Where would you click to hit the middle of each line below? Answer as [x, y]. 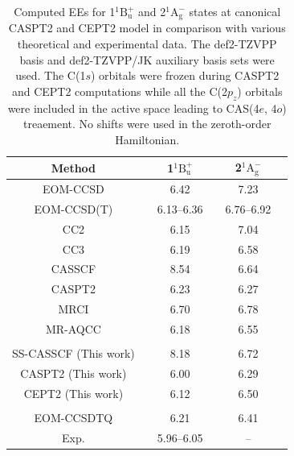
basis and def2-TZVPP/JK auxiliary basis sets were [147, 59]
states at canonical [235, 11]
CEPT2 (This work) [73, 393]
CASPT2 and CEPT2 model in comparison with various [147, 28]
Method [73, 167]
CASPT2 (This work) [73, 373]
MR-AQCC [73, 329]
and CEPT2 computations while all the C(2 [119, 91]
